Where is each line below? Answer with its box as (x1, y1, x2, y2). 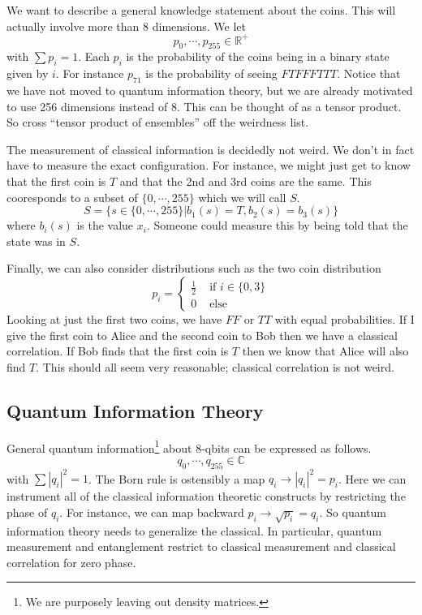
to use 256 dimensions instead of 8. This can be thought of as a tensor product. (6, 97, 402, 114)
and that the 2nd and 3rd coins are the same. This (119, 173, 372, 190)
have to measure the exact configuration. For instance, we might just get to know (6, 157, 411, 174)
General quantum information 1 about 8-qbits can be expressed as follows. (6, 437, 372, 456)
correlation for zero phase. (6, 553, 136, 570)
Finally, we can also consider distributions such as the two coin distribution (6, 260, 381, 277)
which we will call (198, 188, 286, 205)
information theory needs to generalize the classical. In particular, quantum (6, 522, 382, 539)
